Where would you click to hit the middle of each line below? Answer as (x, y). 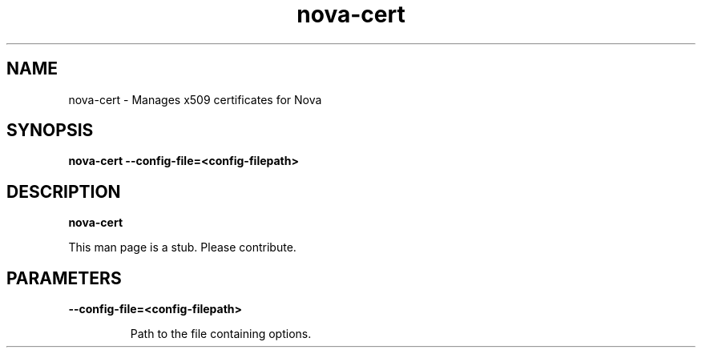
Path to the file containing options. (221, 334)
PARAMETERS (64, 278)
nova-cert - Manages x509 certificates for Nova (195, 99)
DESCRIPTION (64, 191)
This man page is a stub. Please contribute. (182, 247)
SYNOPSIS (50, 131)
